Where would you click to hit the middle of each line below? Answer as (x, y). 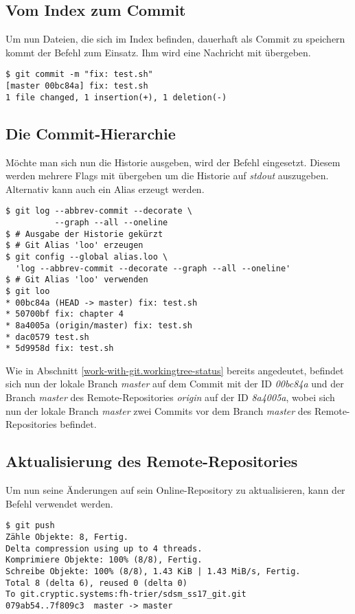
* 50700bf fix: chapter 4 (65, 314)
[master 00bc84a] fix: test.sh (77, 86)
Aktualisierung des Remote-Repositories (152, 461)
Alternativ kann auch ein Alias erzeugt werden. (105, 189)
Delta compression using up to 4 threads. (104, 548)
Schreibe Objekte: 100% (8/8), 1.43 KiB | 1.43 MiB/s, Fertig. (153, 571)
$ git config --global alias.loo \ (87, 257)
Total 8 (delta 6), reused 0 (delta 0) (96, 583)
